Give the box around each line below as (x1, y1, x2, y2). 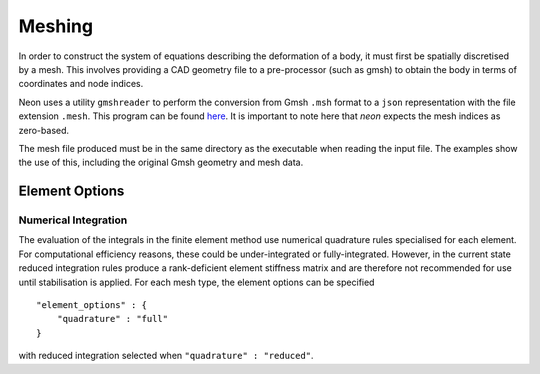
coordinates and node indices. (18, 78, 144, 90)
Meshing (18, 15, 94, 37)
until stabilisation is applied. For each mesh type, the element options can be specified (18, 276, 375, 288)
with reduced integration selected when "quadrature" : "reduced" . (18, 350, 314, 362)
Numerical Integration (18, 213, 128, 227)
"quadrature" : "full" (56, 313, 169, 325)
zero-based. (18, 124, 70, 136)
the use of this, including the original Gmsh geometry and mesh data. (18, 156, 304, 169)
